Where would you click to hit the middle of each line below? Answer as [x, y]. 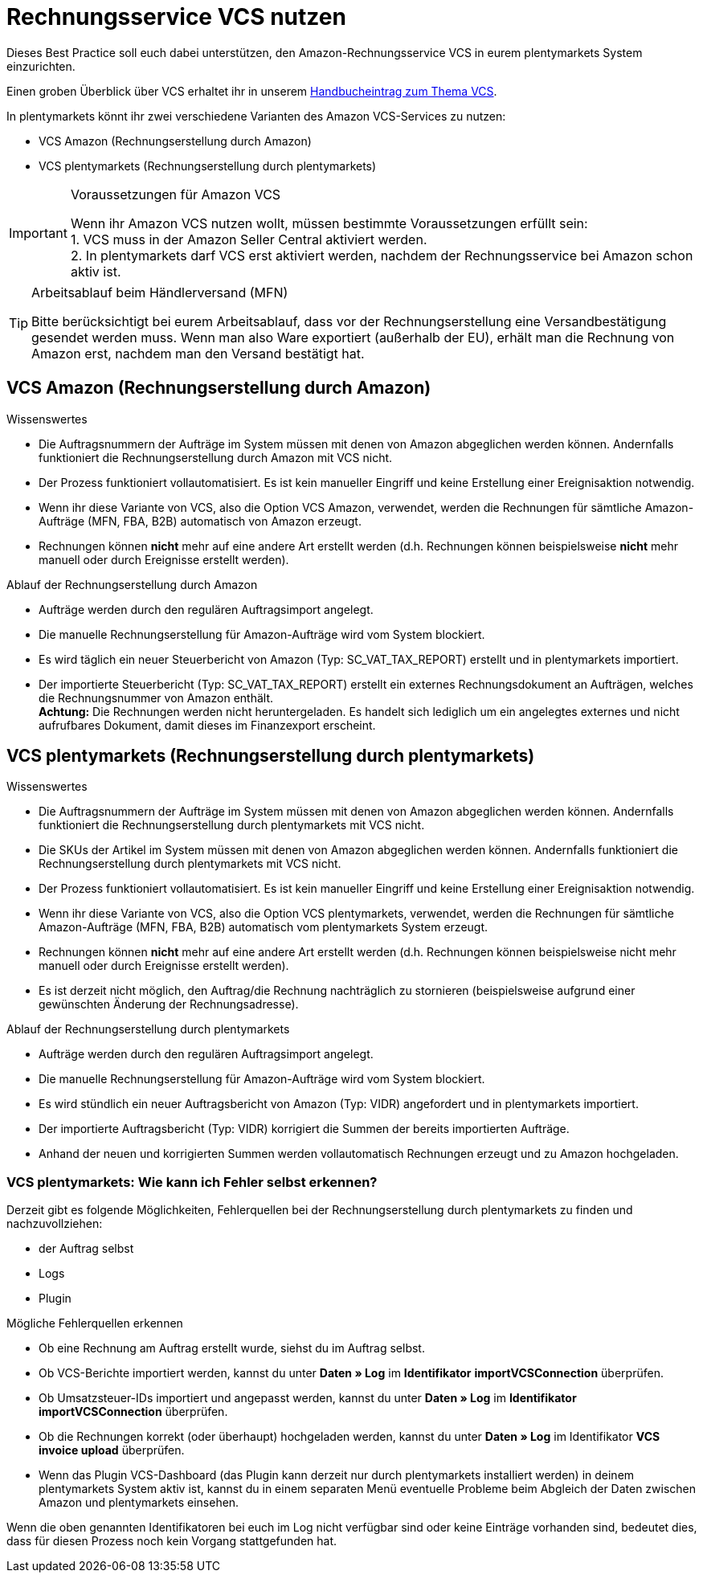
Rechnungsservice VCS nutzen [176, 17]
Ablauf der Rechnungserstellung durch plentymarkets [148, 1029]
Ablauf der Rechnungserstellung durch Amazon [132, 584]
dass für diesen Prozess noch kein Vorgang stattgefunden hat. [172, 1541]
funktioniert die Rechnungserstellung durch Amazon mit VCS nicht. [216, 457]
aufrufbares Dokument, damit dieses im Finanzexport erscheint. [207, 725]
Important [38, 233]
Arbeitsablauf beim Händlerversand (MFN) [160, 292]
